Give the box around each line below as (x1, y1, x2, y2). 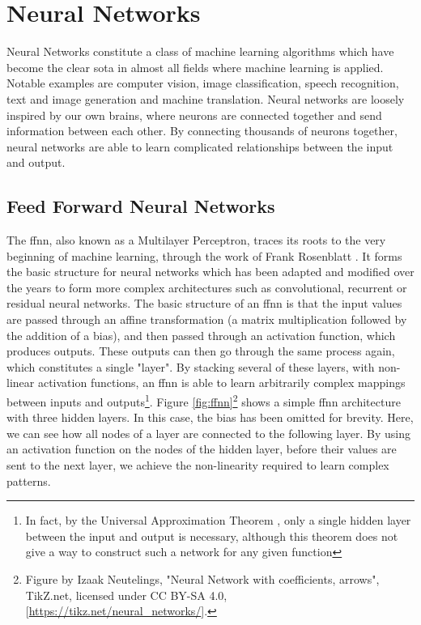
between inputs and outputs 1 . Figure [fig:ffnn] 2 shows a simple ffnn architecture (6, 391, 401, 410)
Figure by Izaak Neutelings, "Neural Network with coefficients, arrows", (25, 571, 380, 588)
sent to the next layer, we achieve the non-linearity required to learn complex (6, 457, 389, 474)
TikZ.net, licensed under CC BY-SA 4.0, (25, 586, 228, 603)
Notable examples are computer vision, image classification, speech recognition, (6, 74, 399, 91)
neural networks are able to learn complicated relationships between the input (6, 138, 393, 155)
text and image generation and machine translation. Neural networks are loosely (6, 90, 405, 107)
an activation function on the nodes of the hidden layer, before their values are (6, 440, 397, 457)
